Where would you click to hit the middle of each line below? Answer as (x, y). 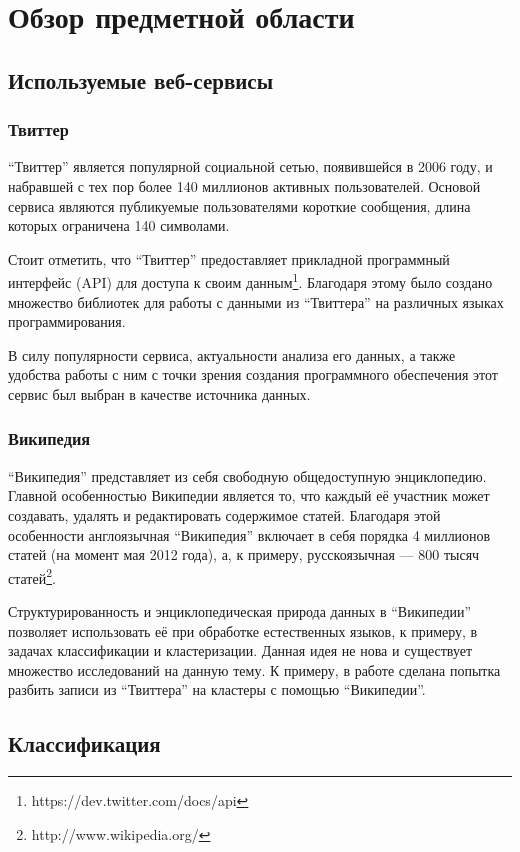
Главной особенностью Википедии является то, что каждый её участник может (249, 495)
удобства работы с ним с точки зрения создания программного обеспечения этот (253, 374)
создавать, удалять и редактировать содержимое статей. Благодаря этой (224, 514)
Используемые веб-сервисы (141, 79)
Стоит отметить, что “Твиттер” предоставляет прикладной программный (229, 258)
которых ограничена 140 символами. (119, 225)
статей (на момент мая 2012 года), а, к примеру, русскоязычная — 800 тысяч (244, 554)
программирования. (67, 321)
